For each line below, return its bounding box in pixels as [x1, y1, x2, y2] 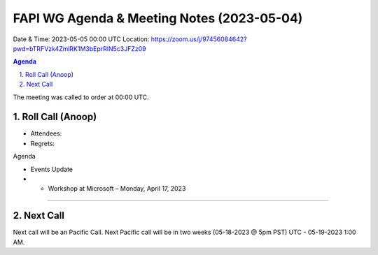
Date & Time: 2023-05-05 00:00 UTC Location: [13, 35, 150, 43]
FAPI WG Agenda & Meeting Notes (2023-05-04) [13, 10, 303, 26]
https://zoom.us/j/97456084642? [150, 35, 248, 43]
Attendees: [30, 129, 62, 138]
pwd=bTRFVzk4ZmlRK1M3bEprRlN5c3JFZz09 [13, 44, 146, 52]
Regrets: [30, 139, 55, 147]
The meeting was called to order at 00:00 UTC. [13, 93, 149, 101]
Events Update [30, 165, 73, 173]
